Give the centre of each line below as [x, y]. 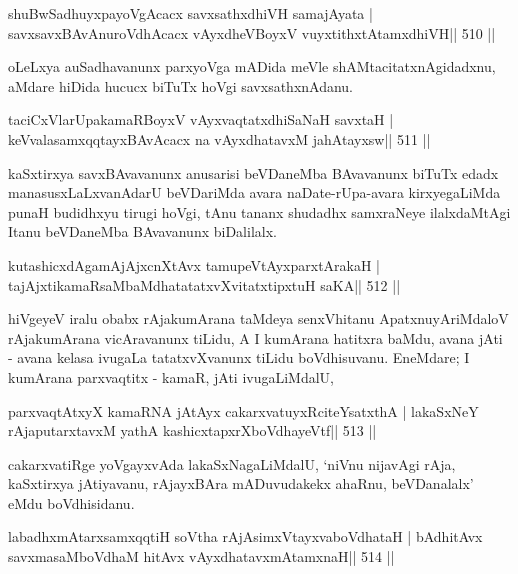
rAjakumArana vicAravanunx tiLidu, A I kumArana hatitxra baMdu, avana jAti [255, 337]
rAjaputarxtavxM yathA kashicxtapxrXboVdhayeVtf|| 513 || [192, 430]
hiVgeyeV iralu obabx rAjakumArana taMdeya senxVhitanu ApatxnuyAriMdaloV [258, 318]
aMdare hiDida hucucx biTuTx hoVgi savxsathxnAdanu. [181, 85]
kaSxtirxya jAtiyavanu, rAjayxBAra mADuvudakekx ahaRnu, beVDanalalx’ [241, 483]
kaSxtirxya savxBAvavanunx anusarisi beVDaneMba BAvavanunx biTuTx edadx [253, 172]
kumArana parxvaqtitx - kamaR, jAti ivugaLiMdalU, [171, 376]
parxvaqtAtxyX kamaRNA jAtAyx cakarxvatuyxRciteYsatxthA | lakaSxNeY [243, 410]
